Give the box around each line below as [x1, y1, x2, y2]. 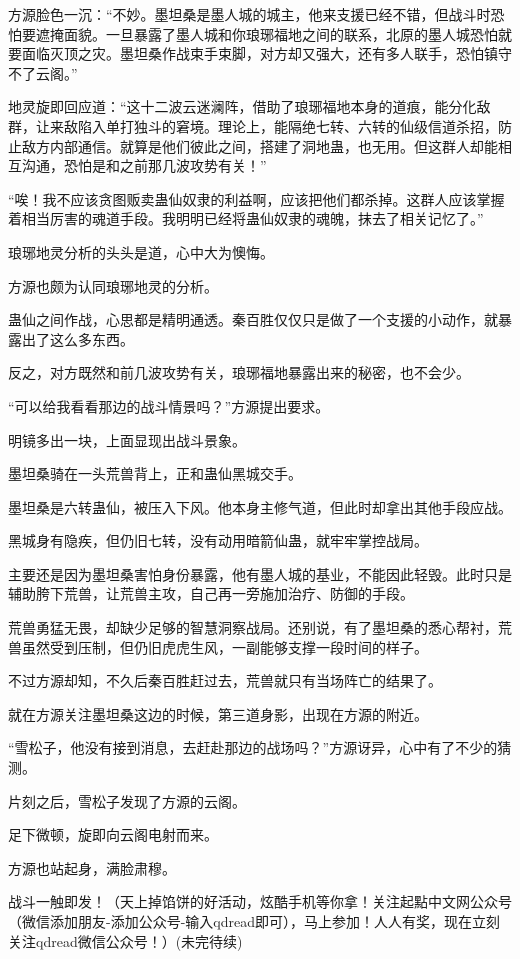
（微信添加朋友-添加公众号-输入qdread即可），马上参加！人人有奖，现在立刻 [8, 911, 500, 931]
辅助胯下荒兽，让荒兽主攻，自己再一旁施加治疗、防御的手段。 [8, 583, 414, 604]
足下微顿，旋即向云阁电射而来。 [8, 824, 218, 845]
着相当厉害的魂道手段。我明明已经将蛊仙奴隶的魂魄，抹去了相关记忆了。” [8, 208, 484, 229]
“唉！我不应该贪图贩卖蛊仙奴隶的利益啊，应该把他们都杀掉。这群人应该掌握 [8, 188, 505, 209]
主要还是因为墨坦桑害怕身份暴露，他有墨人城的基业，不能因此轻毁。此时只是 [8, 563, 512, 584]
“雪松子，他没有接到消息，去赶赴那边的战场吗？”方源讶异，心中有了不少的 [8, 737, 498, 758]
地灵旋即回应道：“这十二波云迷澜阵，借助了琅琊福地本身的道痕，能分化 [8, 96, 477, 117]
